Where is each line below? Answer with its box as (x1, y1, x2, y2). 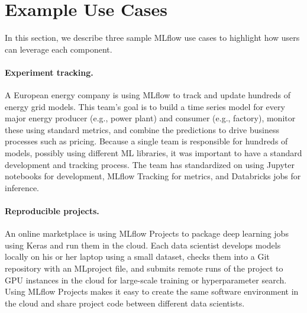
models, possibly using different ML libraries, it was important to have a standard (5, 147, 302, 159)
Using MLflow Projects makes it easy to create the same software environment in (5, 285, 299, 298)
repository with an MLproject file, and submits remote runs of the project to (5, 262, 283, 275)
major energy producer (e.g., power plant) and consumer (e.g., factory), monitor (5, 112, 296, 124)
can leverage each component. (5, 43, 112, 55)
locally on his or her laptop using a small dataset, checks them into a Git (5, 250, 270, 263)
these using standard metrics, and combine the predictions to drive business (5, 123, 279, 135)
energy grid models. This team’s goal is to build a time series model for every (5, 100, 285, 112)
